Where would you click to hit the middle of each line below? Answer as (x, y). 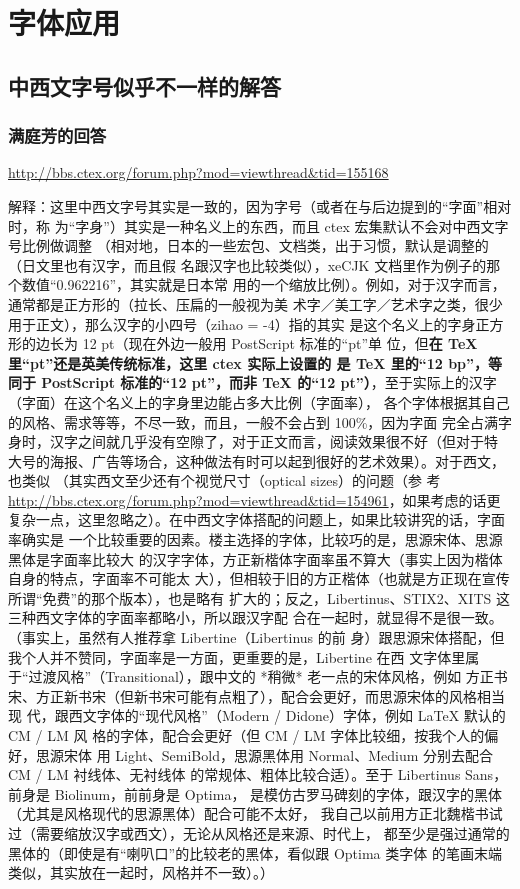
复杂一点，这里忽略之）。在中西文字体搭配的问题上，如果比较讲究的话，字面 (256, 519)
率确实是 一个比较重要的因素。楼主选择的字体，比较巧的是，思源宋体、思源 (255, 539)
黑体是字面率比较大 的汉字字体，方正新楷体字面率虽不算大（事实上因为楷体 (255, 558)
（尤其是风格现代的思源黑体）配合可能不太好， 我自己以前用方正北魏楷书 (248, 813)
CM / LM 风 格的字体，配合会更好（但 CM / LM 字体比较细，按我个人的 (246, 735)
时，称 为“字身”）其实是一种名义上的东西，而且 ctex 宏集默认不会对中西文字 (258, 225)
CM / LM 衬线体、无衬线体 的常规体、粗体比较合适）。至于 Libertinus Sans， (258, 774)
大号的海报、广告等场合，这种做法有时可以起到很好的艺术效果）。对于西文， (256, 460)
